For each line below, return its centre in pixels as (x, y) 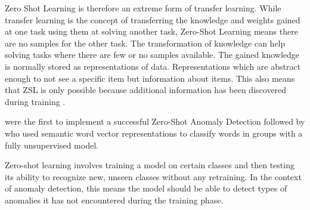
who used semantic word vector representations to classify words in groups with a (154, 133)
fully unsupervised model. (52, 145)
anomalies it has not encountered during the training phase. (114, 200)
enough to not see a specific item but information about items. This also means (150, 78)
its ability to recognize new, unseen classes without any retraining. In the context (153, 176)
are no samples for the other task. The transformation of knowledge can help (145, 43)
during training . (35, 101)
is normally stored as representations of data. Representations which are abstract (153, 66)
